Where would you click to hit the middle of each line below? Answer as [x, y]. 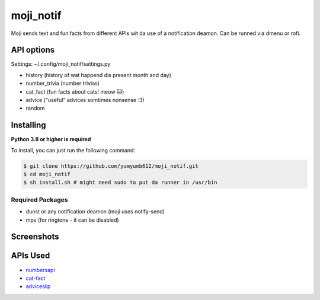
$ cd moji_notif [47, 174]
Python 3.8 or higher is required [51, 139]
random [35, 108]
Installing [29, 125]
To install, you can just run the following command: [73, 150]
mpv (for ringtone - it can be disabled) [72, 220]
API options [33, 50]
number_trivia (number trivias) [63, 84]
